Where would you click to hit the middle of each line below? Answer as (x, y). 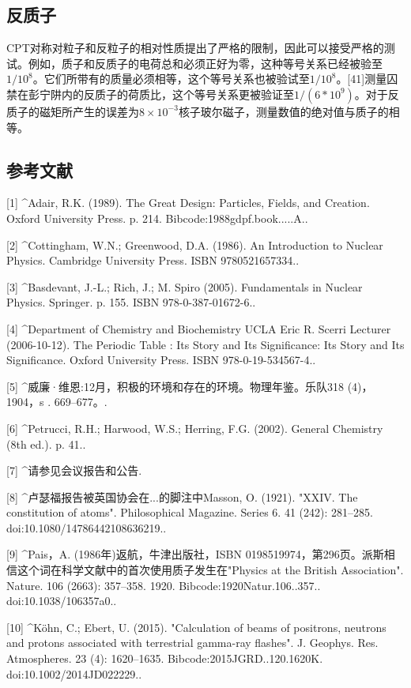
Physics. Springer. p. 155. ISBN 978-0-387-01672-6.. (131, 302)
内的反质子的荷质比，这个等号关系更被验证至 (177, 94)
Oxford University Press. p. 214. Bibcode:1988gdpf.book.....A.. (157, 218)
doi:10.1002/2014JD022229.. (74, 673)
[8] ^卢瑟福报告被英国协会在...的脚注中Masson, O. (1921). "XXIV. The (182, 496)
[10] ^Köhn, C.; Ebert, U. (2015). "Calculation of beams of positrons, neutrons (196, 627)
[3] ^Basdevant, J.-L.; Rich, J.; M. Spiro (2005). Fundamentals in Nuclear (185, 286)
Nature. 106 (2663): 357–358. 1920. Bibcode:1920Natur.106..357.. (164, 585)
